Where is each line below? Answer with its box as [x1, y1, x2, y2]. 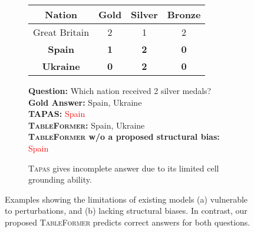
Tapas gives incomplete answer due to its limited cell [28, 162, 219, 174]
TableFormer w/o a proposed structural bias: [28, 130, 220, 143]
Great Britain [33, 25, 90, 39]
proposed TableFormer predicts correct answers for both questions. [5, 216, 250, 228]
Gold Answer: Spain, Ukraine [28, 96, 142, 108]
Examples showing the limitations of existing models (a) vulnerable [5, 193, 248, 205]
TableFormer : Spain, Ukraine [28, 119, 145, 131]
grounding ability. [28, 173, 92, 186]
